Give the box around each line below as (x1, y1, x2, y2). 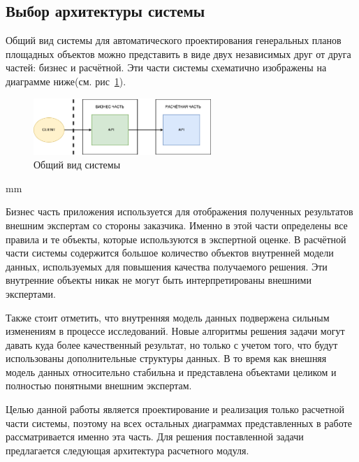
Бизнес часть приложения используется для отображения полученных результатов (6, 204, 353, 219)
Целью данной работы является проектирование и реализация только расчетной (6, 402, 344, 417)
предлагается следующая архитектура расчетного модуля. (6, 442, 249, 457)
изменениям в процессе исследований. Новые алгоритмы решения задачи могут (6, 324, 345, 338)
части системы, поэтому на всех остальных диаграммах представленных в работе (6, 415, 352, 430)
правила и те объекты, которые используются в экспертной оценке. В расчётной (6, 231, 346, 246)
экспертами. (6, 286, 56, 301)
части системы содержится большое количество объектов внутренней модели (6, 245, 334, 260)
